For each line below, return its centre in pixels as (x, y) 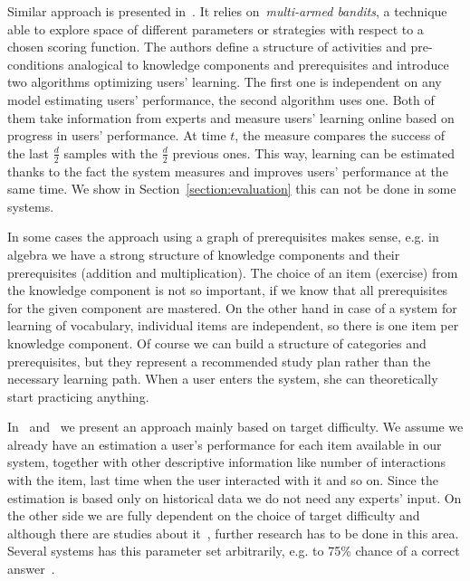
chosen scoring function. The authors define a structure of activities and (207, 47)
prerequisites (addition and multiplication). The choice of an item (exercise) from (233, 272)
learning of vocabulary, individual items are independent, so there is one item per (233, 325)
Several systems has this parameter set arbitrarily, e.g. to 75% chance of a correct (234, 551)
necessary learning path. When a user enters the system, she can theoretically (223, 379)
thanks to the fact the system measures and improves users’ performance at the (228, 171)
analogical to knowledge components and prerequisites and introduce (258, 64)
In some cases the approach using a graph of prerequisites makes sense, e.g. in (223, 237)
